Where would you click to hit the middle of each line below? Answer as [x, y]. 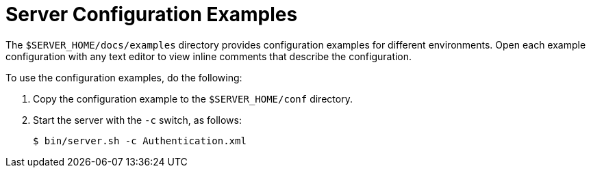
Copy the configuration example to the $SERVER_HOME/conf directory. [193, 98]
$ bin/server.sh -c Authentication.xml [140, 141]
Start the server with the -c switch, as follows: [137, 120]
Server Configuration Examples [152, 14]
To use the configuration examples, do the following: [124, 77]
